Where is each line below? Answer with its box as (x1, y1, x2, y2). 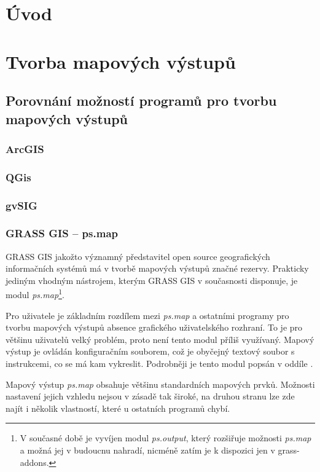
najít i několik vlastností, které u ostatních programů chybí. (6, 401, 230, 414)
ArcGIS (6, 141, 44, 156)
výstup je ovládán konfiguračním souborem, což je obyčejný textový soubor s (6, 345, 295, 358)
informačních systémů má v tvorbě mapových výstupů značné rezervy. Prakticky (6, 262, 309, 275)
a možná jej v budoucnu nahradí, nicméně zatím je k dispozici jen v (20, 444, 275, 457)
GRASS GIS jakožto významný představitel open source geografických (6, 250, 270, 262)
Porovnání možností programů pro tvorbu (6, 91, 277, 110)
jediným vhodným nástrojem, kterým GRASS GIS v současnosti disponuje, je (6, 273, 298, 286)
